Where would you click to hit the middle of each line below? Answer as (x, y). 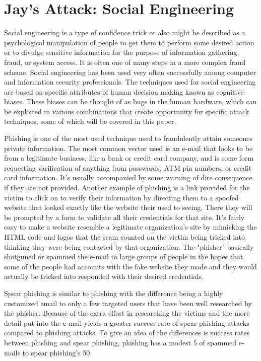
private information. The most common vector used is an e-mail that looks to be (128, 148)
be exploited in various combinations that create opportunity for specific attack (127, 111)
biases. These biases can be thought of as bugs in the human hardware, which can (130, 101)
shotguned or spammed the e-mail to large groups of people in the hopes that (124, 257)
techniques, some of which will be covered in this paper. (90, 121)
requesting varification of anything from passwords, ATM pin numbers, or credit (128, 167)
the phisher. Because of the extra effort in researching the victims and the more (127, 313)
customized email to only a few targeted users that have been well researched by (128, 303)
